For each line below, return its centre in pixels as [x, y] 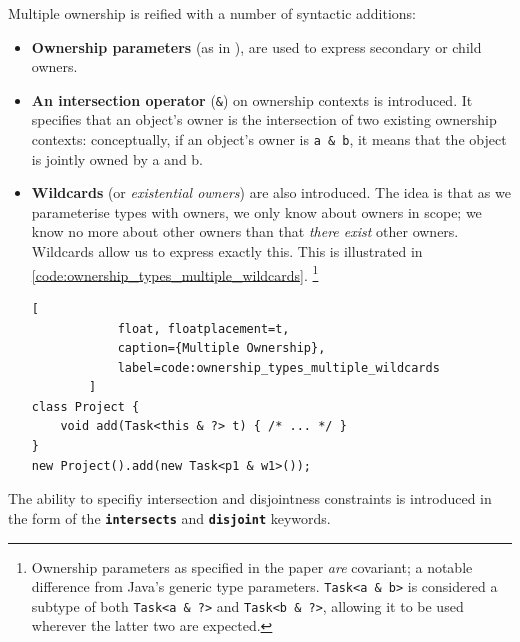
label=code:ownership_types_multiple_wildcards [278, 367]
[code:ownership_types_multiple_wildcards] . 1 [175, 273]
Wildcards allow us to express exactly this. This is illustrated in [227, 251]
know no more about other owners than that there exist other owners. [245, 231]
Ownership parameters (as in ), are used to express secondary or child [256, 46]
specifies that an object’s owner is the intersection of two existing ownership [264, 119]
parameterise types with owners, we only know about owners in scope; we [256, 211]
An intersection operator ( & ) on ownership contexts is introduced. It [252, 99]
